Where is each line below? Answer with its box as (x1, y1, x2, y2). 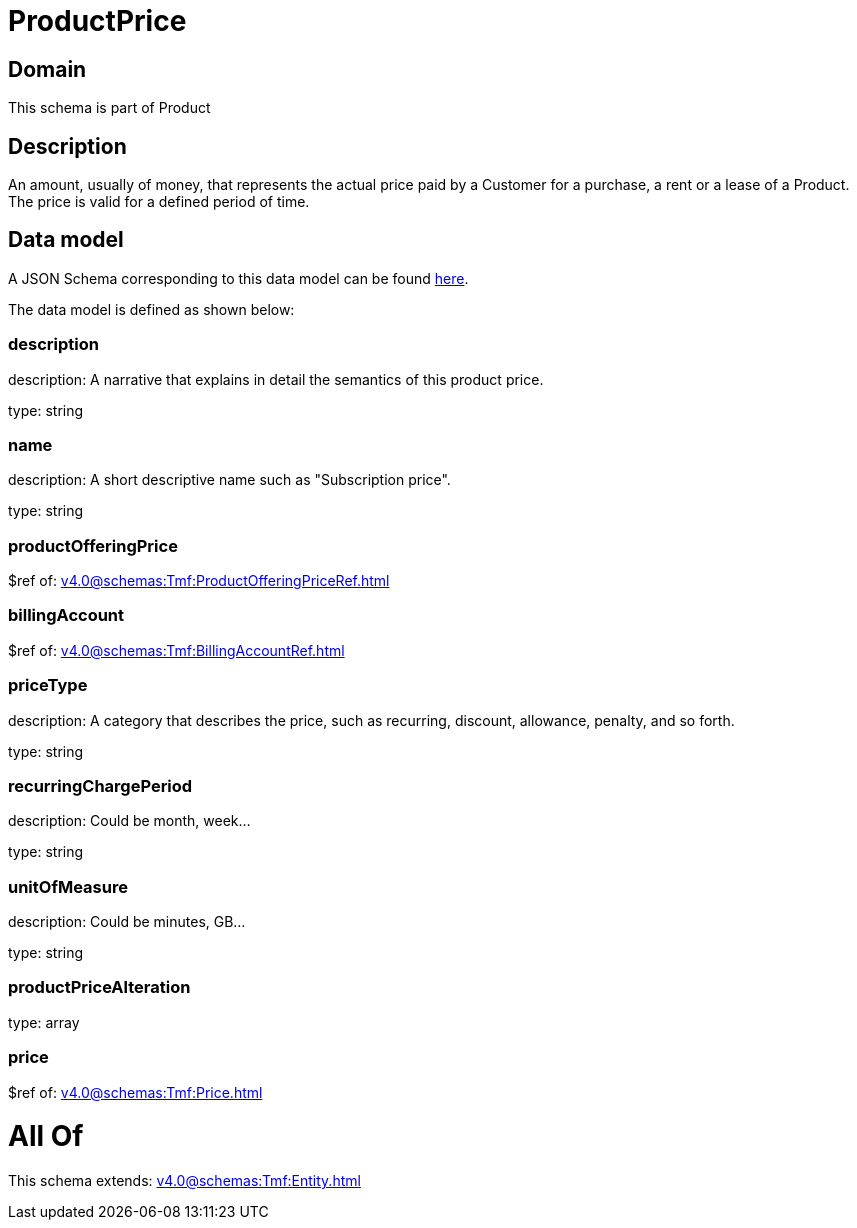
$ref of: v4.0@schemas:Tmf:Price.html (8, 1083, 263, 1101)
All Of (8, 1119, 84, 1154)
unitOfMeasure (8, 876, 128, 897)
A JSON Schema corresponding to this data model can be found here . (8, 269, 469, 287)
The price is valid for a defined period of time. (8, 193, 310, 211)
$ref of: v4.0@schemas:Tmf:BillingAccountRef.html (8, 641, 345, 659)
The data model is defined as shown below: (8, 300, 295, 318)
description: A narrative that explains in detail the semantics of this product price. (8, 370, 544, 388)
